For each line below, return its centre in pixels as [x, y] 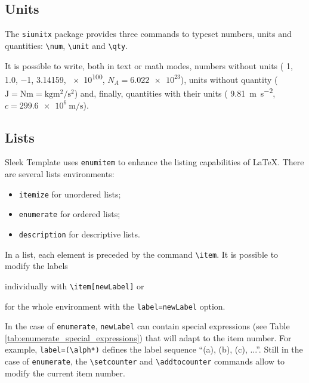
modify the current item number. [65, 373]
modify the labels [36, 266]
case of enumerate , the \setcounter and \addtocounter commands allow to [145, 361]
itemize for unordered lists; [70, 194]
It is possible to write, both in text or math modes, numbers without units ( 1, [149, 65]
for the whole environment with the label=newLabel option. [115, 306]
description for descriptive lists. [79, 234]
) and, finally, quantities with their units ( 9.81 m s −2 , [175, 92]
